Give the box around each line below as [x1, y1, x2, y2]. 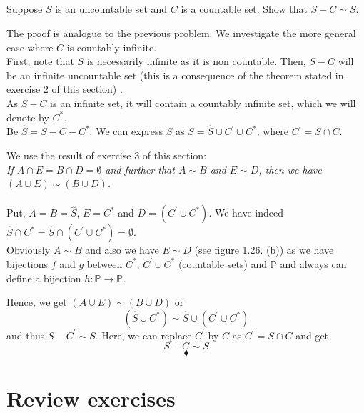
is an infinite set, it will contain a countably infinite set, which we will [50, 95, 356, 110]
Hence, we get [6, 294, 67, 309]
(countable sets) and [178, 256, 268, 271]
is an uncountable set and [55, 1, 168, 16]
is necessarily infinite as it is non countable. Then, [86, 54, 306, 69]
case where [6, 39, 54, 54]
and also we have [85, 242, 159, 257]
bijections [6, 256, 49, 271]
